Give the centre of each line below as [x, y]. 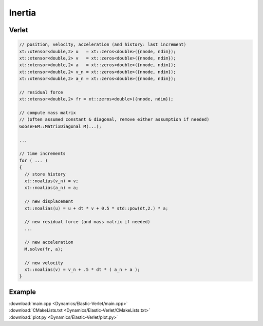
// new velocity [44, 263]
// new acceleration [49, 242]
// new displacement [49, 201]
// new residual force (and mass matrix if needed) [87, 222]
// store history [45, 174]
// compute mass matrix [48, 113]
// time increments [42, 154]
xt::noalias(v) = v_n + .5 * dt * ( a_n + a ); [82, 270]
